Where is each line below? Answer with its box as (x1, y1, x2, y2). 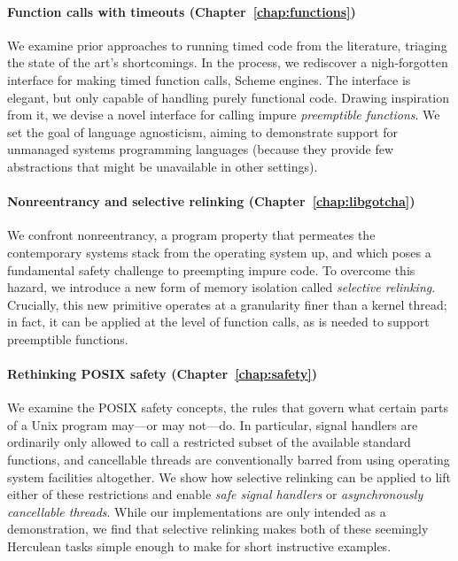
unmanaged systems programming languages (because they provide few (7, 140, 394, 158)
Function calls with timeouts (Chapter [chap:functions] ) (7, 2, 356, 20)
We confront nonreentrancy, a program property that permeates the (7, 226, 376, 244)
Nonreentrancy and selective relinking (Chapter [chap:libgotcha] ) (7, 192, 415, 211)
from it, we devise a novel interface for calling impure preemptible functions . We (7, 105, 440, 124)
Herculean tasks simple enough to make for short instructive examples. (7, 537, 392, 556)
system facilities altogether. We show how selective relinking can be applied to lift (7, 467, 451, 486)
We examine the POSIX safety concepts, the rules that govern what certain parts (7, 398, 449, 417)
